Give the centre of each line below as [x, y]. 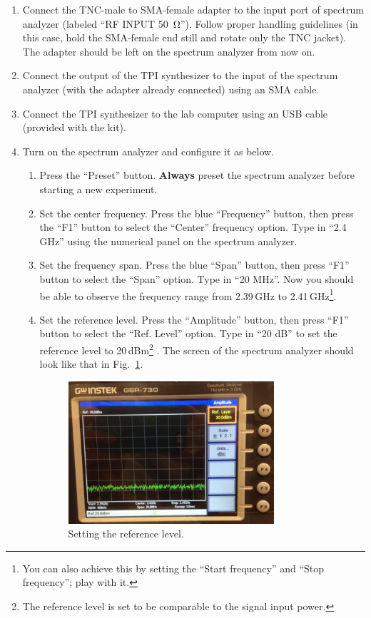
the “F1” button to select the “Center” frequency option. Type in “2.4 [193, 227]
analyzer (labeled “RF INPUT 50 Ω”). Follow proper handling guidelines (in [190, 23]
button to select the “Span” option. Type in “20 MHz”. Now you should [197, 278]
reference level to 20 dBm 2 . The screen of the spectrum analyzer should [197, 349]
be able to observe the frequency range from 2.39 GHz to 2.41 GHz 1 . [188, 294]
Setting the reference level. [126, 534]
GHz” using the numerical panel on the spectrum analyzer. [168, 241]
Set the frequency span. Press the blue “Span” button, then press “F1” [194, 265]
